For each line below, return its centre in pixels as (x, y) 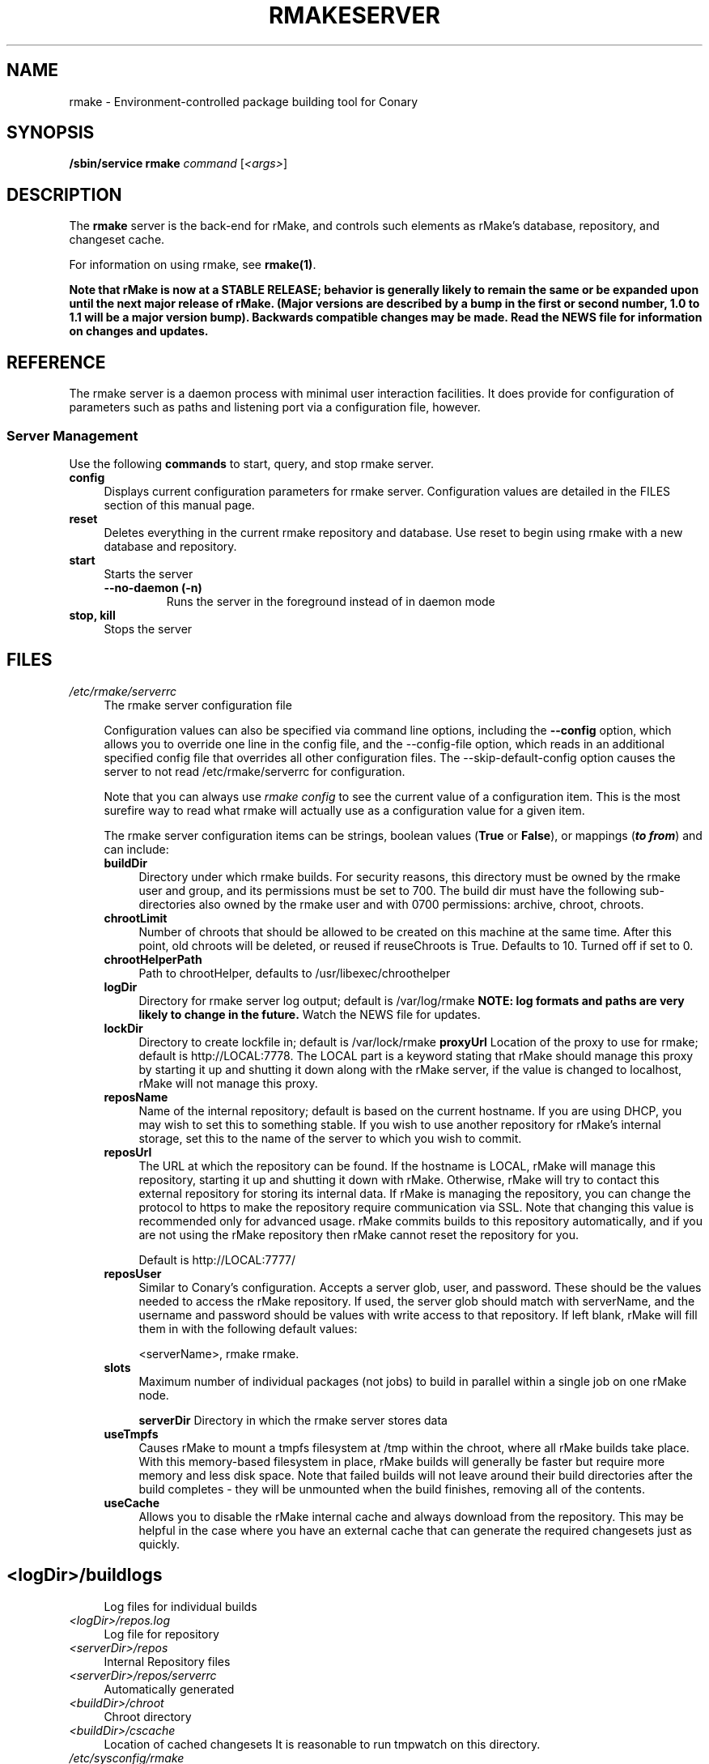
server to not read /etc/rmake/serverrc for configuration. (255, 771)
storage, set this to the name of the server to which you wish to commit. (330, 1138)
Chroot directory (148, 1716)
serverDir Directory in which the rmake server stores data (293, 1420)
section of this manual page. (179, 505)
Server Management (72, 435)
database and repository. (170, 546)
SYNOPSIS (51, 133)
